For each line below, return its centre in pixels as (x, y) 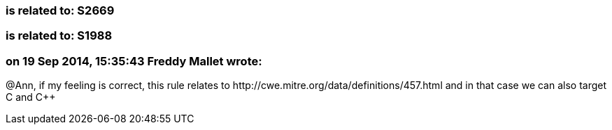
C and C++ (31, 97)
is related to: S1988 (59, 36)
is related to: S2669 (60, 10)
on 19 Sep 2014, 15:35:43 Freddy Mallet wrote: (134, 61)
